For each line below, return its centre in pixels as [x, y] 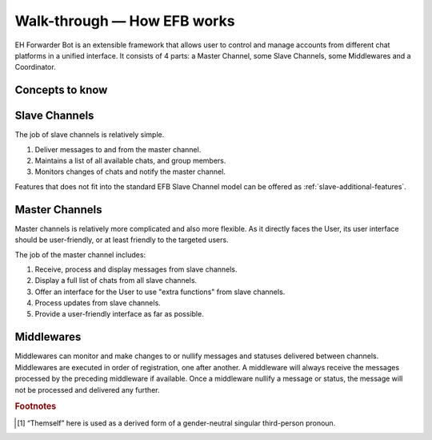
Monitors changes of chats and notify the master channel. [130, 172]
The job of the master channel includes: [80, 254]
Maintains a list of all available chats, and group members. [130, 161]
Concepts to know [61, 90]
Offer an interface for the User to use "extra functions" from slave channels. [160, 292]
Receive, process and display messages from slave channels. [136, 269]
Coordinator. [35, 67]
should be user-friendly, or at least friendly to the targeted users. [122, 240]
